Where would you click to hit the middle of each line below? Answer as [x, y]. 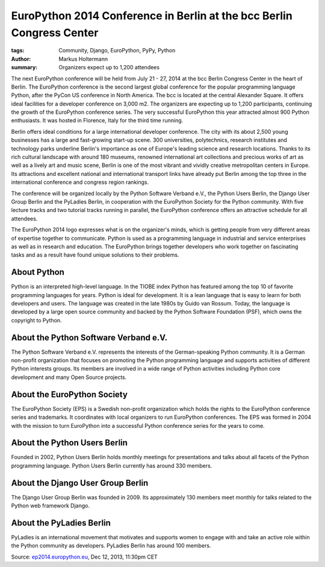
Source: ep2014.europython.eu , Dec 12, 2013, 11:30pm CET [84, 557]
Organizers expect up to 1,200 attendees [109, 67]
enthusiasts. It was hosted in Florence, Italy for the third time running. [97, 121]
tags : [18, 51]
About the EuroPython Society [69, 394]
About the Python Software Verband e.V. [89, 337]
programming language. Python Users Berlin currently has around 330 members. [112, 465]
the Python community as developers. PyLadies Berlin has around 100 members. [111, 546]
